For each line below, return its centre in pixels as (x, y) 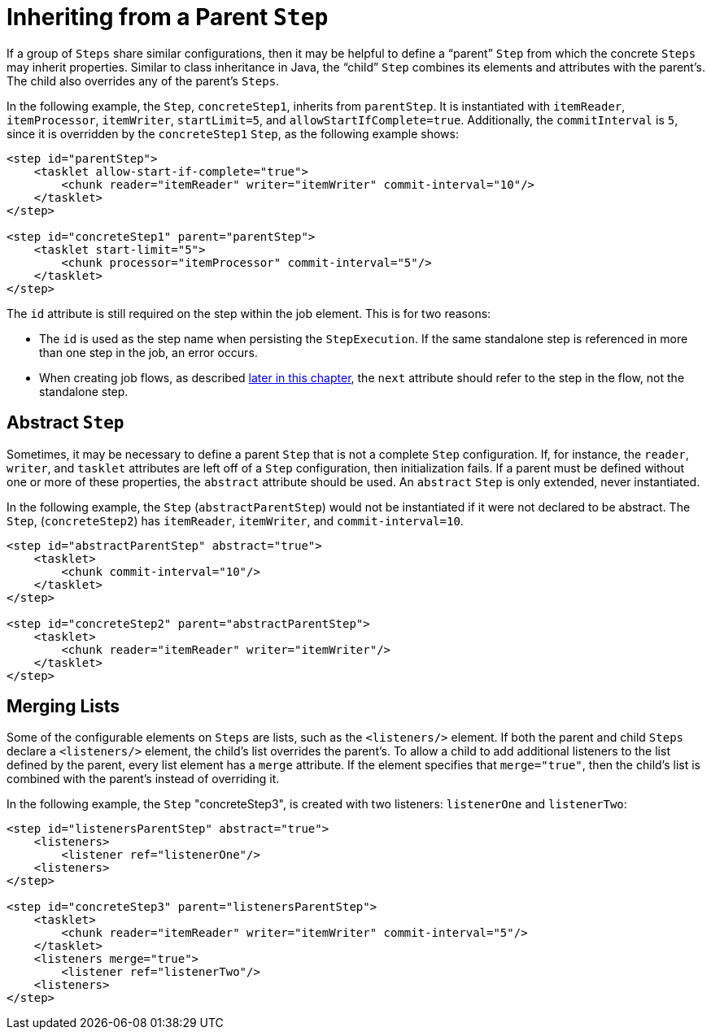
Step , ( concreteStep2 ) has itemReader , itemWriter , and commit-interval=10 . (235, 520)
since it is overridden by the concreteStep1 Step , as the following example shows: (233, 133)
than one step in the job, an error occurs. (148, 352)
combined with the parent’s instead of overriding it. (143, 779)
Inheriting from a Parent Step (168, 17)
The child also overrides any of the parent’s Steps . (143, 81)
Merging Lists (63, 707)
